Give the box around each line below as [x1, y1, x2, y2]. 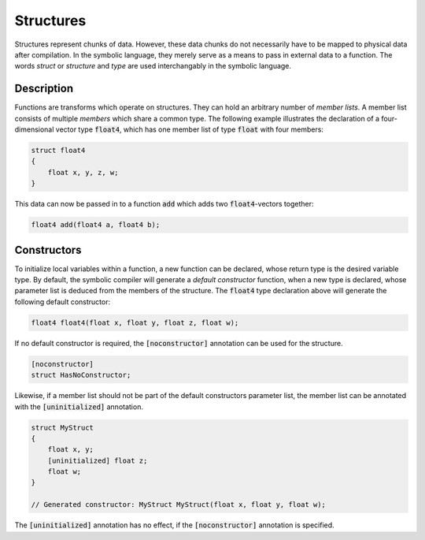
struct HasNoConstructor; [31, 371, 131, 380]
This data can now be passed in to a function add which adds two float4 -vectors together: [14, 199, 314, 209]
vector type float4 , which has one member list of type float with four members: [55, 125, 324, 134]
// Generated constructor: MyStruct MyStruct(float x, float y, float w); [31, 501, 327, 509]
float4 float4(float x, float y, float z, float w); [31, 318, 239, 327]
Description [14, 82, 74, 95]
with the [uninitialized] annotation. [14, 402, 143, 412]
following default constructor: [14, 296, 111, 307]
